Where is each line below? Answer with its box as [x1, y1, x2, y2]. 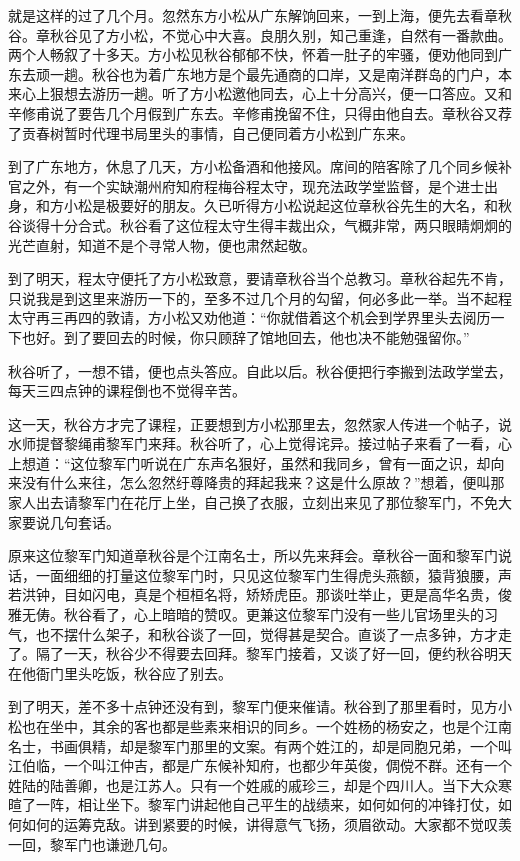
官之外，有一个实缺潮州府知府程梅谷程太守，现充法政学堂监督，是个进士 [8, 175, 484, 196]
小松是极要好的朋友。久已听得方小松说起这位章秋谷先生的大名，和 [63, 195, 498, 216]
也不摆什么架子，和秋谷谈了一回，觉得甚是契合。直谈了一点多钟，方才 [35, 623, 498, 644]
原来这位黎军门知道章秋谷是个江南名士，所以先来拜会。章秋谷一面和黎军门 [8, 545, 498, 566]
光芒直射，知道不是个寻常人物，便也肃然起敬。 [8, 234, 316, 255]
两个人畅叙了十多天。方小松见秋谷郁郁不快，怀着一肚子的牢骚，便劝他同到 [8, 44, 498, 65]
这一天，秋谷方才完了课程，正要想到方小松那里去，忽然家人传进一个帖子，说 [8, 413, 512, 434]
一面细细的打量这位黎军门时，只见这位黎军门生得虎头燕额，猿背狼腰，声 [35, 564, 512, 585]
